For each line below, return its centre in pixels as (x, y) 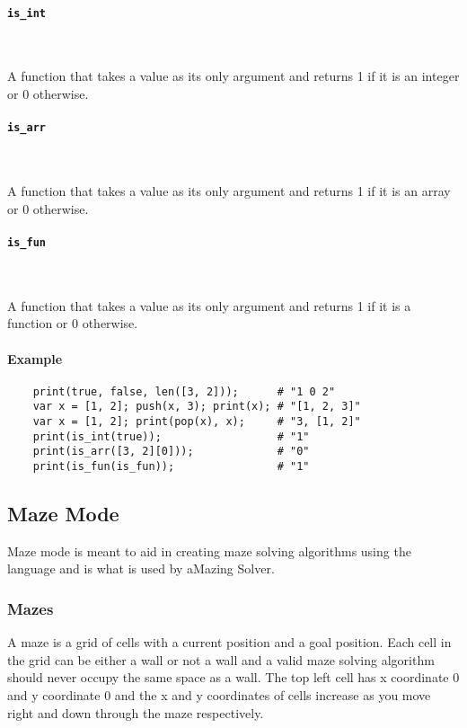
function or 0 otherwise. (73, 323)
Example (35, 358)
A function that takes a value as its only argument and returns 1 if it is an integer (233, 76)
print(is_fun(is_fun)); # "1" (171, 466)
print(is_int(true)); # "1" (171, 436)
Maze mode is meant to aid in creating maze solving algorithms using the (209, 550)
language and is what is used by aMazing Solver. (141, 568)
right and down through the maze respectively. (136, 712)
